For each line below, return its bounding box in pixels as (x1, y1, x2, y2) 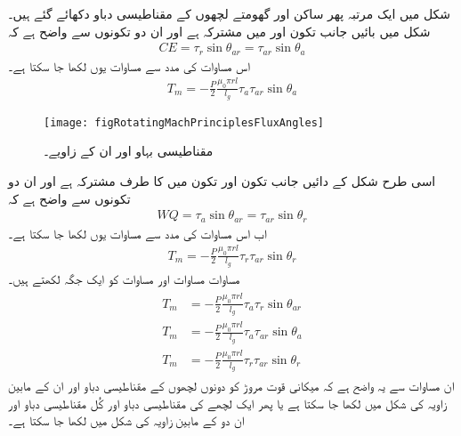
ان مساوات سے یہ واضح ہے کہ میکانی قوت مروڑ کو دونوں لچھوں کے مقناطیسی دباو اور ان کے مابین (8, 376, 455, 395)
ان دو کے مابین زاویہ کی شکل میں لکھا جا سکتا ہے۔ (8, 411, 245, 430)
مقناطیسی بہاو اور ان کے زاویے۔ (44, 141, 214, 160)
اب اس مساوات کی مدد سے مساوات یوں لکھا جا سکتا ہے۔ (8, 223, 267, 242)
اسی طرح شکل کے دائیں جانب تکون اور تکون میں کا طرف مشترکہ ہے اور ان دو (8, 172, 436, 190)
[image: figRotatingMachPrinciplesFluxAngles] (44, 116, 324, 129)
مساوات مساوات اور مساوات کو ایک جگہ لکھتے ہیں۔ (8, 269, 240, 287)
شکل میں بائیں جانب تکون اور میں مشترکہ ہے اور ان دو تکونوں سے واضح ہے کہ (8, 21, 431, 40)
